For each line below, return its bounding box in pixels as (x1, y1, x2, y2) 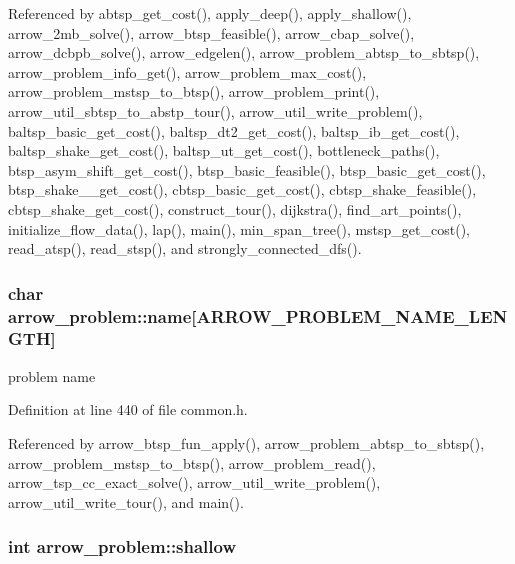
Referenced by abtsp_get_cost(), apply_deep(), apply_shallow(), (8, 3, 412, 23)
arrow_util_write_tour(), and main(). (8, 491, 244, 512)
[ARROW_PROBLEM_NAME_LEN (191, 303, 508, 328)
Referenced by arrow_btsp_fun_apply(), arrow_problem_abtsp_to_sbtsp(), (8, 432, 485, 453)
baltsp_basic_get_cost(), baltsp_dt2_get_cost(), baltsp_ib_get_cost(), (8, 120, 460, 141)
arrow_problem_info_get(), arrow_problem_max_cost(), (8, 61, 367, 82)
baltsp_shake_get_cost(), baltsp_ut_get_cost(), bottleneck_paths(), (8, 140, 440, 161)
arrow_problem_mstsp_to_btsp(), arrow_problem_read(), (8, 452, 376, 473)
